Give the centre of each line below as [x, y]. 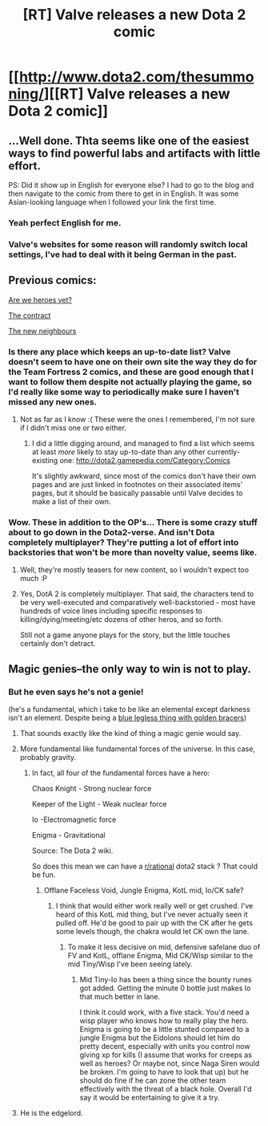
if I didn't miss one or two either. [73, 428]
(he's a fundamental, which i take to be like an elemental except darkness [129, 709]
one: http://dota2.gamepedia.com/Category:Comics [145, 460]
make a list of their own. [71, 501]
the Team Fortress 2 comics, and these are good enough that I [131, 372]
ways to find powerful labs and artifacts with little [134, 153]
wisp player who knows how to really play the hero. [164, 1020]
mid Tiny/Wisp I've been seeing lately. [130, 964]
